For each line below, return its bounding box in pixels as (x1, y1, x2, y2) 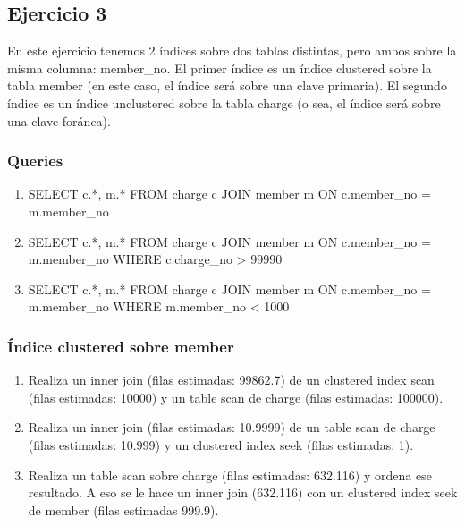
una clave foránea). (7, 111, 111, 130)
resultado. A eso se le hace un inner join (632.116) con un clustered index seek (28, 483, 458, 502)
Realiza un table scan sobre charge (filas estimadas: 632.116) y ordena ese (28, 465, 432, 484)
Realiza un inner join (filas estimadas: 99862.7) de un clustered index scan (28, 370, 435, 389)
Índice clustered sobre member (7, 335, 234, 357)
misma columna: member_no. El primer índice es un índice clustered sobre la (7, 58, 432, 77)
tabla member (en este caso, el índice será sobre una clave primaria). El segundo (7, 76, 447, 95)
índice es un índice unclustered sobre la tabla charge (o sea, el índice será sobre (7, 93, 441, 112)
